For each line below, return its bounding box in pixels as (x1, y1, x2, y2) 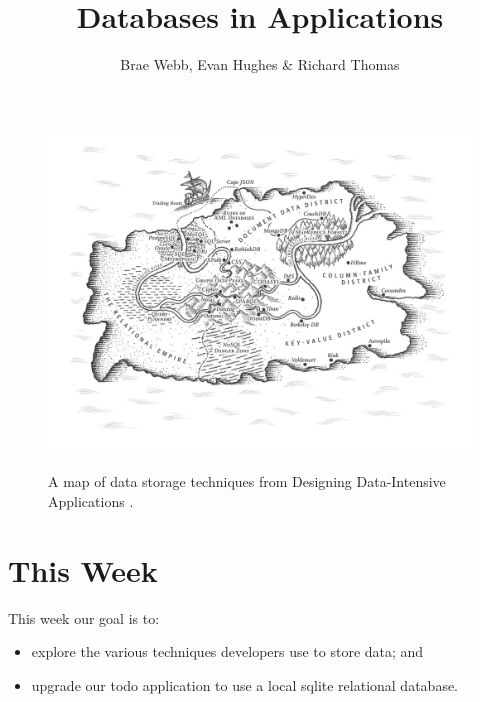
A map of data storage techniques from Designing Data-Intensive (48, 471, 446, 492)
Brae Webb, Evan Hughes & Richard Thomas (120, 54, 400, 75)
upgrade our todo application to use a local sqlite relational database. (31, 674, 459, 695)
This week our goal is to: (8, 607, 160, 628)
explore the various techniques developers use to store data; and (31, 641, 424, 662)
